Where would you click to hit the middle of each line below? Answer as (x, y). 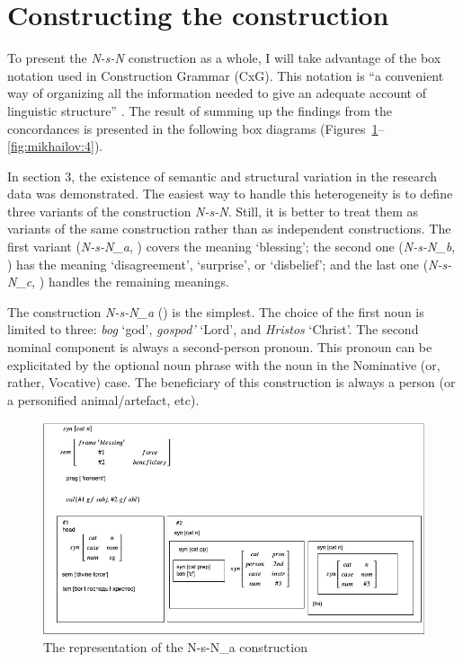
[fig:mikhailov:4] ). (55, 146)
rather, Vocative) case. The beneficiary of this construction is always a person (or (231, 382)
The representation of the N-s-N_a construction (175, 646)
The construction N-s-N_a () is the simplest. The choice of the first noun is (216, 311)
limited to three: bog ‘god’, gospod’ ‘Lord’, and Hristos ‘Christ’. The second (213, 329)
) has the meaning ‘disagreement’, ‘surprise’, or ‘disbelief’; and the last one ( (218, 264)
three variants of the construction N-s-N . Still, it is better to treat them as (213, 211)
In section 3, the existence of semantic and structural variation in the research (223, 176)
